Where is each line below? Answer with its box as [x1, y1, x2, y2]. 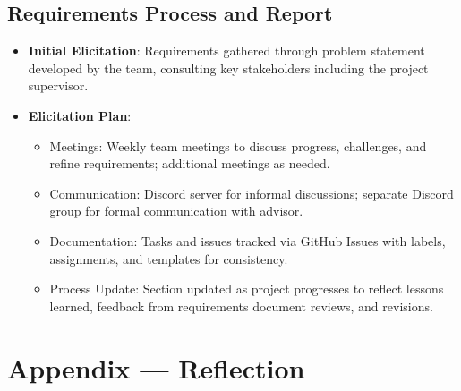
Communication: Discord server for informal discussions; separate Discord [49, 183, 454, 202]
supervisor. [28, 76, 89, 95]
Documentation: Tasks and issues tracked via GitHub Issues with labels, [49, 231, 446, 250]
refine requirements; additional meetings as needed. [49, 154, 330, 173]
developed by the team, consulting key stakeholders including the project [28, 58, 429, 77]
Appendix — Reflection [7, 349, 305, 386]
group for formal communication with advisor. [49, 201, 303, 220]
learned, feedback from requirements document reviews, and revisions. [49, 296, 433, 315]
